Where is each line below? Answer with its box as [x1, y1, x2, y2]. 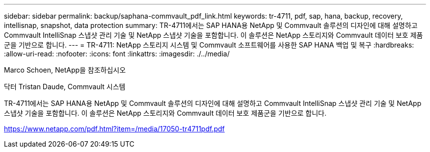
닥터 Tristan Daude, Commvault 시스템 [4, 82, 126, 91]
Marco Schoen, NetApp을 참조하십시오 [4, 66, 126, 74]
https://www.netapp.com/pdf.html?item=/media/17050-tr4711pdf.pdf [4, 125, 225, 133]
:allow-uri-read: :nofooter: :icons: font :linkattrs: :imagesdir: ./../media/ [4, 50, 230, 58]
